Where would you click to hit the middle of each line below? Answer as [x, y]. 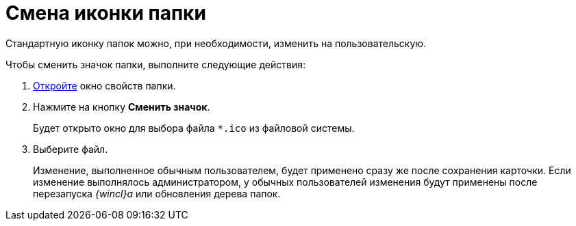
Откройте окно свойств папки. [104, 85]
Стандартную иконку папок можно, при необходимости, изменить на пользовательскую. [216, 43]
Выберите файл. [71, 149]
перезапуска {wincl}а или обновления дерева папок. [157, 193]
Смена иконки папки [106, 13]
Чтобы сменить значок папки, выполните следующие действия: [156, 64]
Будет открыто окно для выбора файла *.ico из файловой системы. [194, 128]
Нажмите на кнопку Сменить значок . [122, 107]
